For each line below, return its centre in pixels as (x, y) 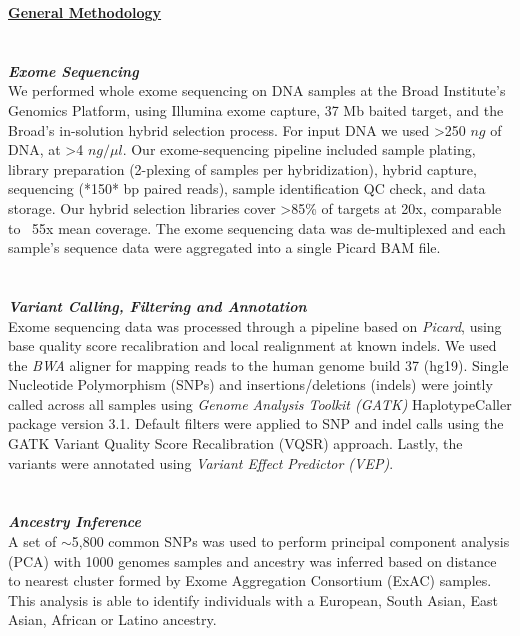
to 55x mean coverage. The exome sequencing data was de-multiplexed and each (257, 227)
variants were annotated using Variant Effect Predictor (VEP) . (201, 462)
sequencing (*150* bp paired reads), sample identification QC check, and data (247, 188)
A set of (32, 541)
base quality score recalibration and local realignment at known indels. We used (252, 345)
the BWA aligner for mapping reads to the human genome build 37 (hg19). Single (258, 364)
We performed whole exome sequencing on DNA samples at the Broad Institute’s (257, 90)
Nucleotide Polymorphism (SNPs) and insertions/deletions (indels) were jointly (250, 384)
